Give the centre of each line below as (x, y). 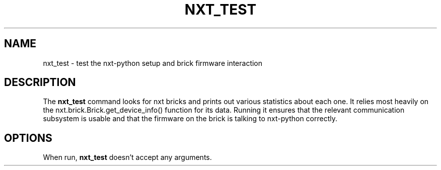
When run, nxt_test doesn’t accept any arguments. (127, 157)
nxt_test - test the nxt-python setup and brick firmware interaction (153, 63)
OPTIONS (28, 138)
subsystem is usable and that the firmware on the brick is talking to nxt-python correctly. (190, 119)
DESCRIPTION (40, 82)
